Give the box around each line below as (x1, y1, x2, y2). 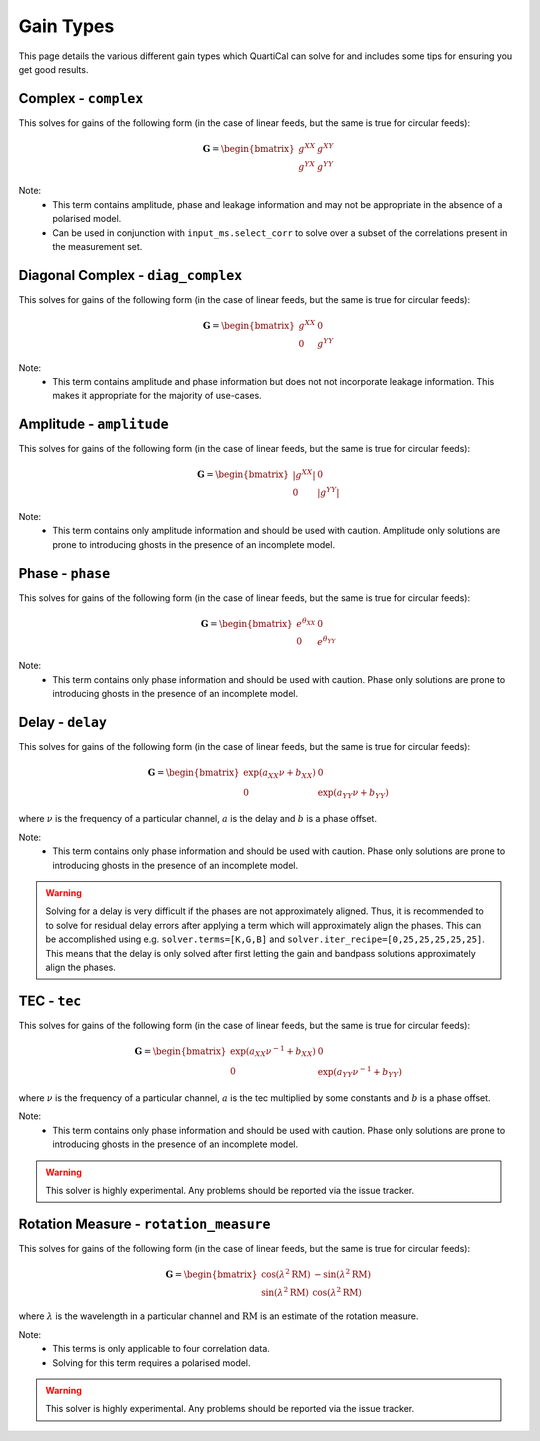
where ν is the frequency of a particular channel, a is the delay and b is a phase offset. (18, 813, 377, 825)
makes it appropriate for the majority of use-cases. (52, 390, 262, 402)
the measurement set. (52, 241, 143, 253)
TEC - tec (18, 992, 82, 1009)
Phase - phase (18, 565, 111, 582)
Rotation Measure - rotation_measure (18, 1215, 271, 1232)
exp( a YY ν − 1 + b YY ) (317, 1064, 402, 1080)
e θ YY (316, 634, 336, 647)
